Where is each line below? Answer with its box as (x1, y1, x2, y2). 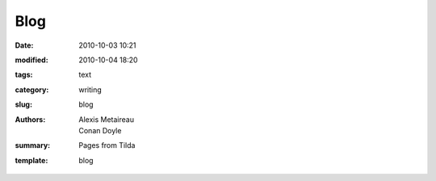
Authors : (15, 114, 46, 124)
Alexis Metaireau (78, 114, 135, 124)
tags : (15, 69, 33, 80)
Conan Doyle (78, 125, 122, 135)
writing (78, 85, 103, 95)
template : (15, 155, 48, 165)
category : (15, 85, 49, 95)
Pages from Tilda (78, 141, 136, 150)
